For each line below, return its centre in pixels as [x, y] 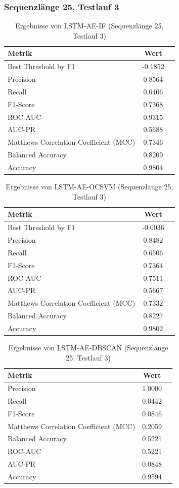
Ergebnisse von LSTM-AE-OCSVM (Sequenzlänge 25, [89, 187]
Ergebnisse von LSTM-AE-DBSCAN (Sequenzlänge [88, 347]
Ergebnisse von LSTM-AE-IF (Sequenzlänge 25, [89, 26]
